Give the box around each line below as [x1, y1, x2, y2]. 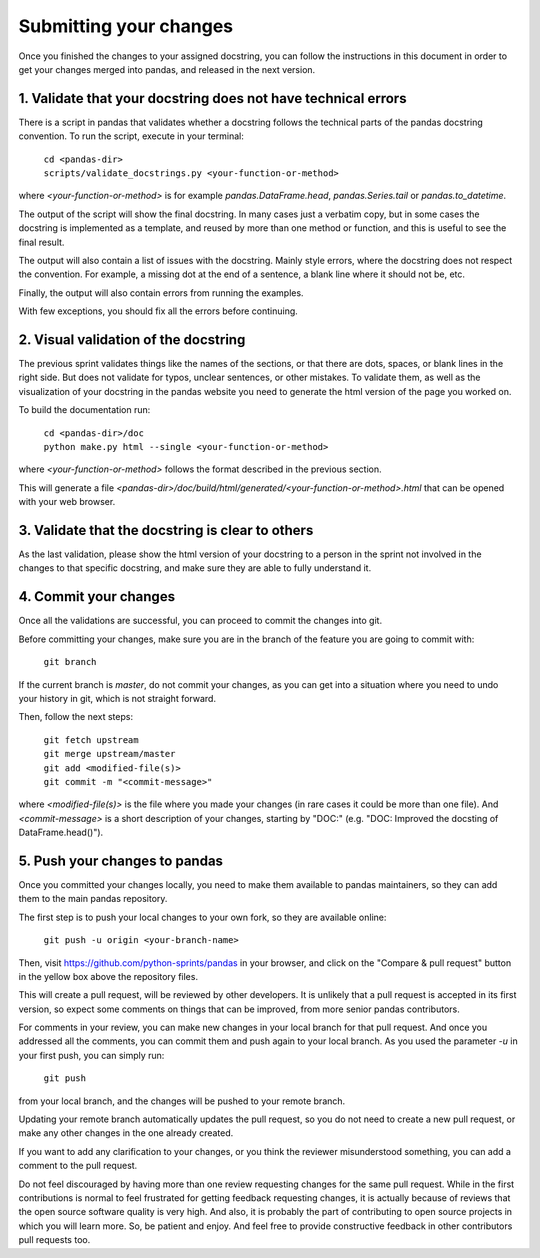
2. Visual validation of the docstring [18, 331, 246, 348]
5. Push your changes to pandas [18, 852, 224, 869]
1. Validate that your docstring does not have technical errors [18, 90, 407, 107]
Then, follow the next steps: [18, 711, 134, 723]
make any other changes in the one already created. [18, 1127, 234, 1139]
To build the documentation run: [18, 404, 151, 416]
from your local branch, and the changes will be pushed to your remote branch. [18, 1095, 346, 1107]
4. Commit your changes [18, 588, 175, 605]
